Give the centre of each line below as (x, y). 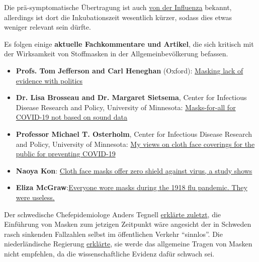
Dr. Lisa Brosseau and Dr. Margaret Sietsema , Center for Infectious (131, 97)
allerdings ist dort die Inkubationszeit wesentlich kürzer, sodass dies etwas (118, 17)
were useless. (35, 197)
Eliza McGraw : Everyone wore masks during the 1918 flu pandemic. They (132, 187)
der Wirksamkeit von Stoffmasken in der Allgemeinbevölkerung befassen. (116, 54)
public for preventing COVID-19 (66, 154)
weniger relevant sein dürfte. (48, 27)
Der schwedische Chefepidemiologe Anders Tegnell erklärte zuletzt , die (113, 214)
